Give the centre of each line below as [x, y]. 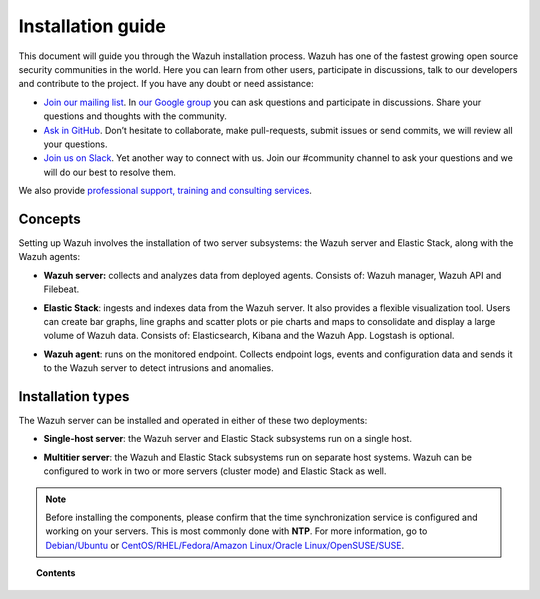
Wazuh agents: [49, 257]
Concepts [49, 218]
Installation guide [92, 26]
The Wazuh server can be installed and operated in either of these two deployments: [193, 420]
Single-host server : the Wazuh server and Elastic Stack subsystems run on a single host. [227, 439]
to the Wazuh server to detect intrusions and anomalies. [158, 368]
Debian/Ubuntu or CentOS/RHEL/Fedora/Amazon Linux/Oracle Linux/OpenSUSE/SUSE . [225, 545]
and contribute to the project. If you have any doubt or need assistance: [166, 84]
